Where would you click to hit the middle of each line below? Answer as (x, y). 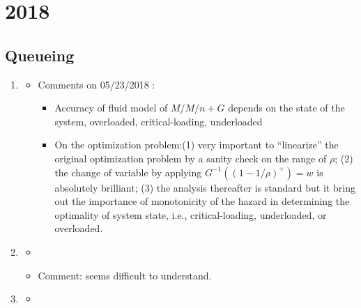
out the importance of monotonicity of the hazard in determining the (202, 201)
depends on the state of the (286, 108)
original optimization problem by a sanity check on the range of (191, 158)
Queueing (40, 55)
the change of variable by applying (128, 172)
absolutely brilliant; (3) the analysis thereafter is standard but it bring (205, 187)
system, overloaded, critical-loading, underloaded (159, 121)
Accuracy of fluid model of (111, 108)
